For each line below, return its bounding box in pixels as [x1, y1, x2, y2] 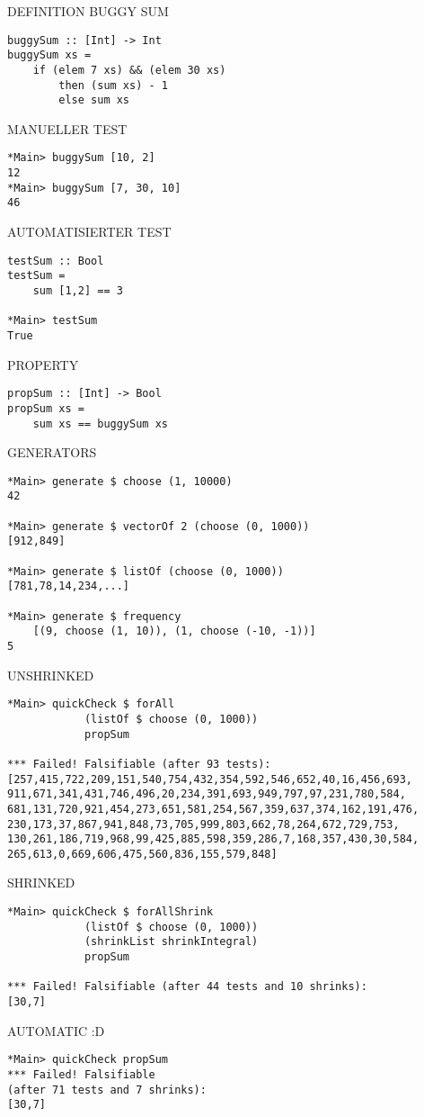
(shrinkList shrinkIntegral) [84, 935, 259, 949]
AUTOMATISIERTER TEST [7, 222, 172, 241]
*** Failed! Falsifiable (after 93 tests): [7, 757, 271, 770]
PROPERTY [7, 355, 79, 374]
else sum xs [58, 94, 130, 107]
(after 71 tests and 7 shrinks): [7, 1083, 207, 1096]
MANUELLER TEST [7, 119, 128, 138]
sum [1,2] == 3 [32, 284, 123, 297]
